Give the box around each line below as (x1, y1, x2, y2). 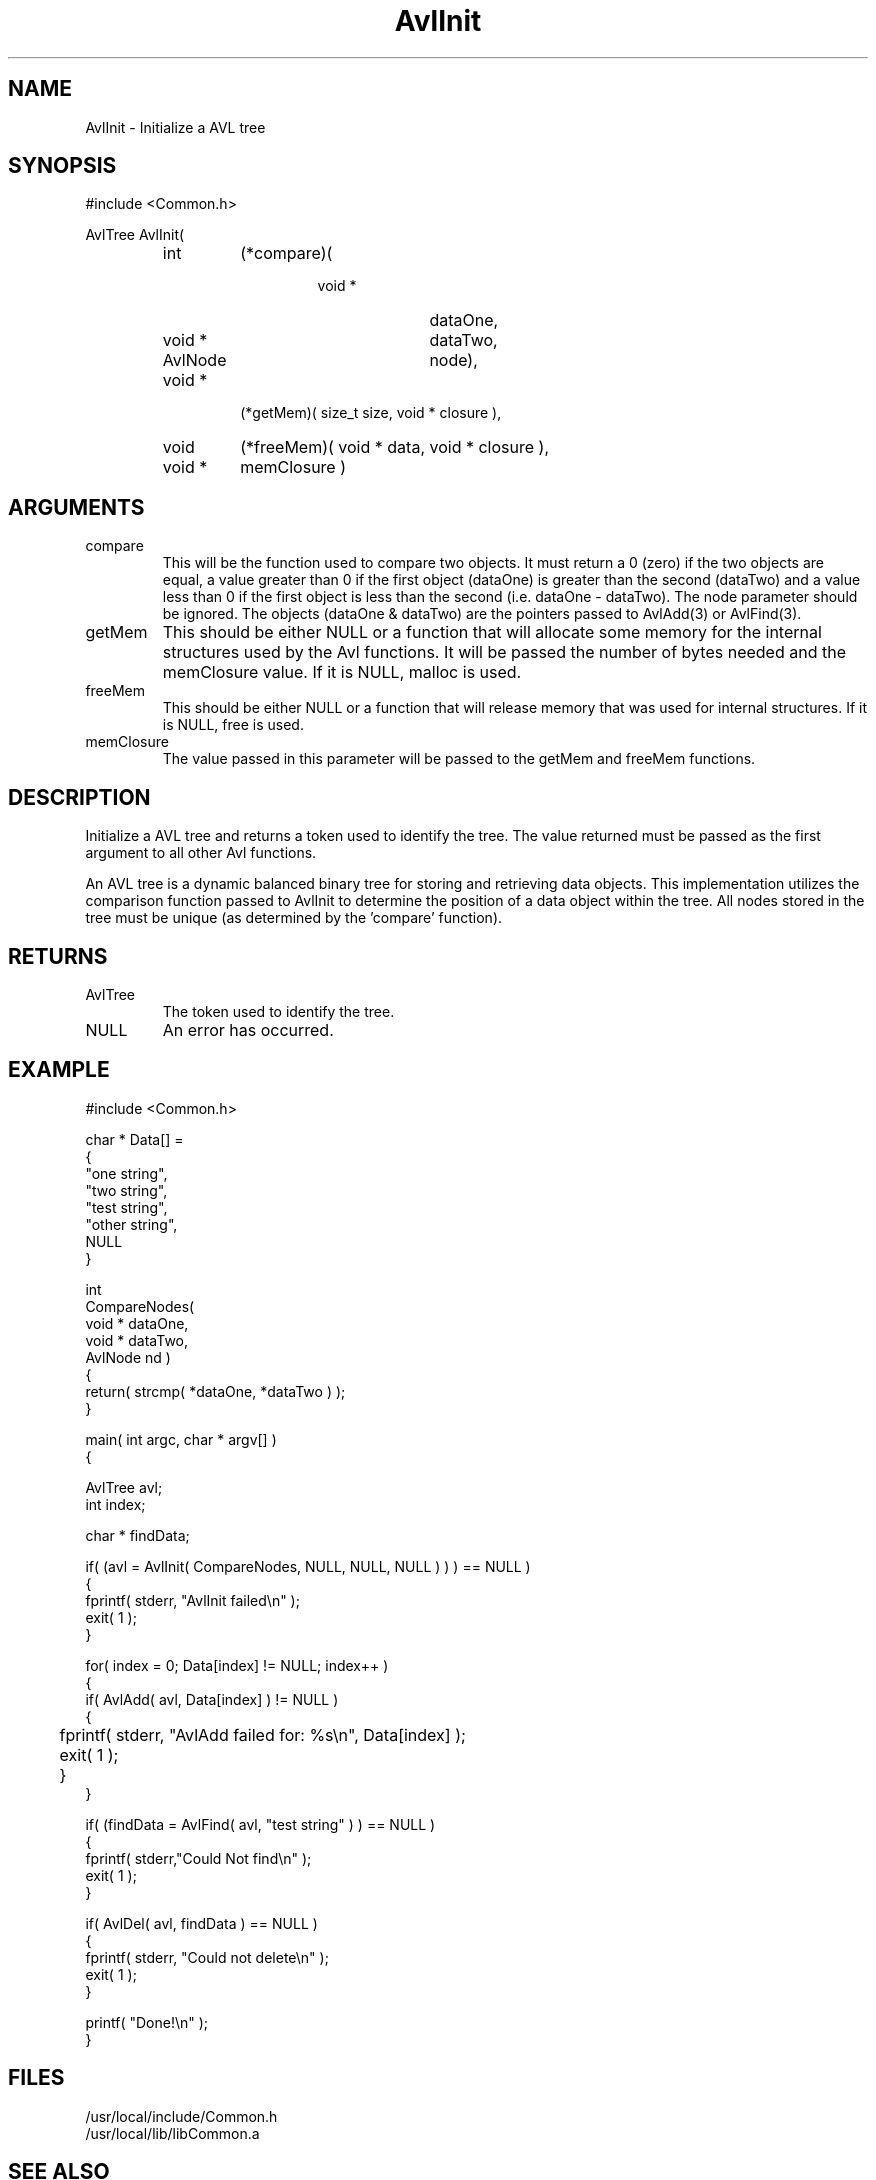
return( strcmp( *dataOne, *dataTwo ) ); (85, 1382, 346, 1400)
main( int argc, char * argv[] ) (85, 1430, 277, 1448)
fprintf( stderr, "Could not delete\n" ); (85, 1948, 329, 1966)
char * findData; (85, 1526, 190, 1544)
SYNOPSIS (8, 153, 117, 179)
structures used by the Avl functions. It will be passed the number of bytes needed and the (162, 642, 846, 663)
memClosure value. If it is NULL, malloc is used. (162, 662, 522, 683)
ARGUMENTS (8, 494, 145, 520)
